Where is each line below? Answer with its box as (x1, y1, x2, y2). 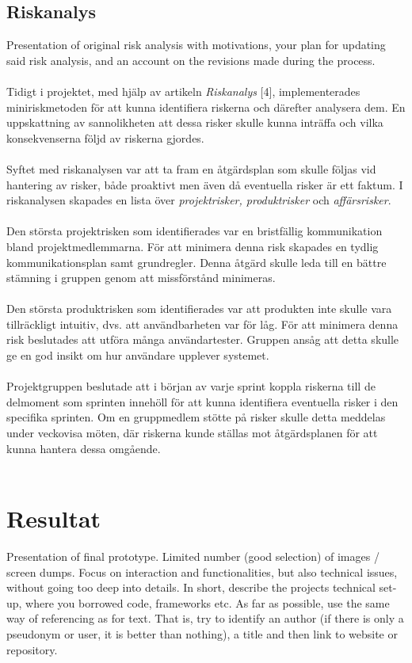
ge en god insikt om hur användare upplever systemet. (6, 347, 269, 364)
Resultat (6, 502, 101, 535)
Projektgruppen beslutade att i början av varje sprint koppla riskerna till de (6, 378, 376, 394)
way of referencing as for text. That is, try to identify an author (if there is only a (6, 610, 404, 627)
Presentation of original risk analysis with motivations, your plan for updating (6, 36, 386, 53)
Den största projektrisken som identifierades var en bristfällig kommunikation (6, 223, 383, 239)
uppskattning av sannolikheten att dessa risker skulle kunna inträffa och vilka (6, 114, 383, 131)
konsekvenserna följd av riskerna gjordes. (6, 129, 204, 146)
